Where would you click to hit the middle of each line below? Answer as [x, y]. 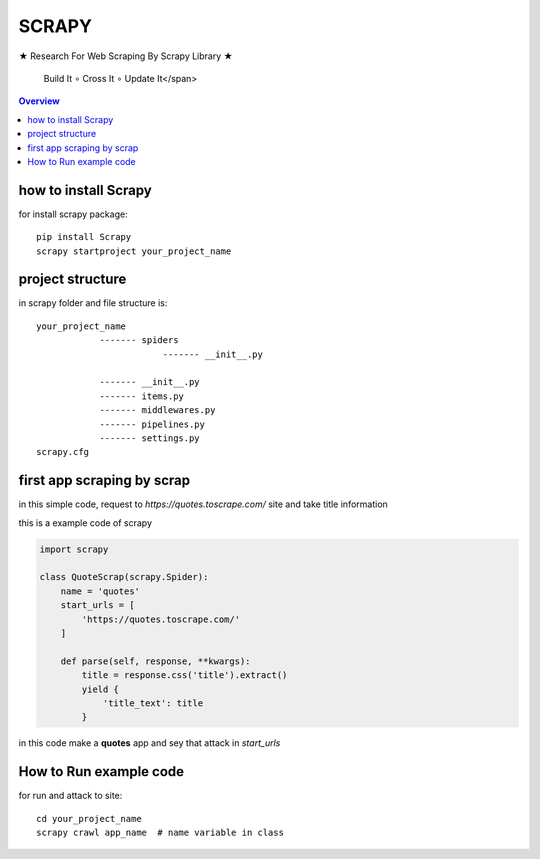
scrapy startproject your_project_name [134, 251]
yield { [100, 689]
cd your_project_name [89, 818]
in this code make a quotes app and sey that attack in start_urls [149, 743]
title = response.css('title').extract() [184, 675]
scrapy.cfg [63, 452]
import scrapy [74, 549]
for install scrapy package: [73, 214]
